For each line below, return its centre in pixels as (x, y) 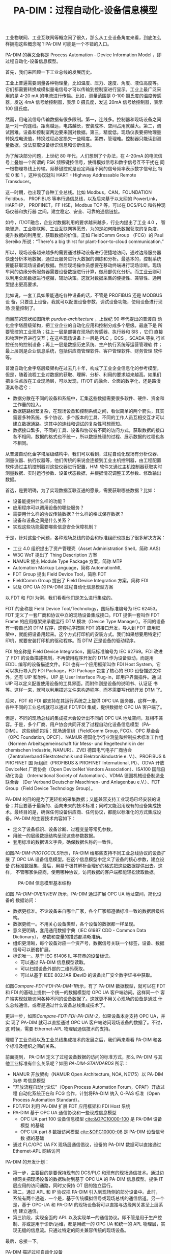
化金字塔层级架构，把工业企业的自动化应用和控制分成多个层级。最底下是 (81, 325)
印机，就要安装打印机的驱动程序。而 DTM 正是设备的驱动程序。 (72, 641)
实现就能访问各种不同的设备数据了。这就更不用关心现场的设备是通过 (85, 999)
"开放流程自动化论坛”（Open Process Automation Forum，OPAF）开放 (87, 1087)
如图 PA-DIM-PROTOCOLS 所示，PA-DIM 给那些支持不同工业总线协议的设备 (83, 853)
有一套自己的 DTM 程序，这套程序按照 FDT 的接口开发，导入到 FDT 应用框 (83, 628)
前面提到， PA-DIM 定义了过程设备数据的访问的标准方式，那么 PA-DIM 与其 (84, 1057)
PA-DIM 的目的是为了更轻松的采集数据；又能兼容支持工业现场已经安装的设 (83, 799)
